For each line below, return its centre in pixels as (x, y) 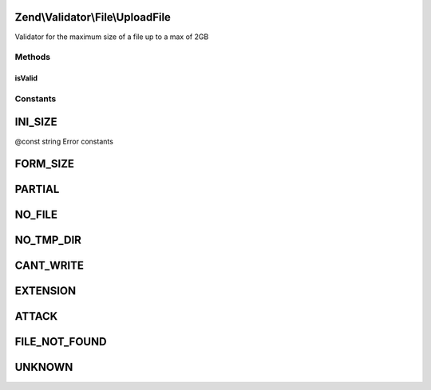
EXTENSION (45, 291)
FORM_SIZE (45, 164)
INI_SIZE (36, 122)
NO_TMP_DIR (48, 240)
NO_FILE (36, 215)
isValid (26, 78)
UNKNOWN (44, 367)
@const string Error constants (64, 141)
